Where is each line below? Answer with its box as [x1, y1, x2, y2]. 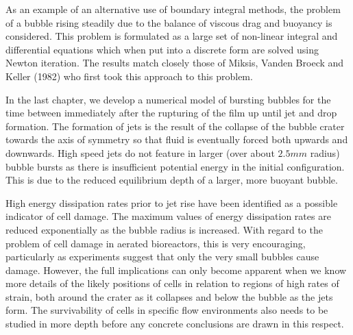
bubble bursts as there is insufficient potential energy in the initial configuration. [5, 159, 345, 173]
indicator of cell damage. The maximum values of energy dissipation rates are [5, 209, 331, 223]
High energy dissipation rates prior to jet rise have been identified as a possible [5, 195, 338, 210]
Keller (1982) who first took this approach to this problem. [5, 69, 253, 83]
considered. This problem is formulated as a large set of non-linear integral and [5, 29, 338, 43]
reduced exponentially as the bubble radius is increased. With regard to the [5, 222, 323, 236]
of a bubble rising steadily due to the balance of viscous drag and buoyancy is [5, 15, 332, 29]
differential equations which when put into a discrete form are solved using [5, 42, 319, 56]
